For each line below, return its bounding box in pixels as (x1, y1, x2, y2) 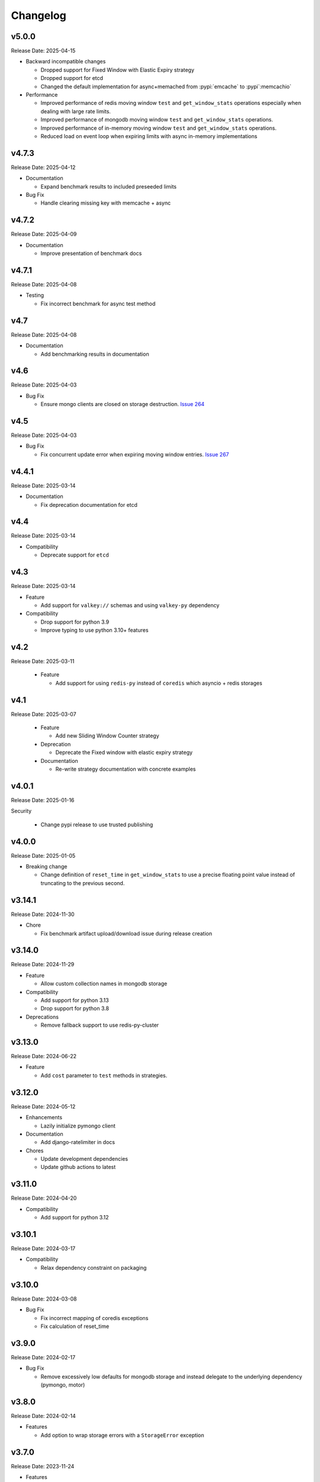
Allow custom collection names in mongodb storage (40, 980, 168, 987)
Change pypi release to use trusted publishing (40, 821, 153, 828)
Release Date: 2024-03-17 (11, 1245, 76, 1252)
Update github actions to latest (40, 1164, 116, 1171)
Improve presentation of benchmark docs (40, 250, 142, 257)
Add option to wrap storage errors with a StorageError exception (40, 1432, 204, 1439)
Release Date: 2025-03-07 (11, 710, 76, 717)
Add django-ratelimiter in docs (40, 1139, 116, 1146)
